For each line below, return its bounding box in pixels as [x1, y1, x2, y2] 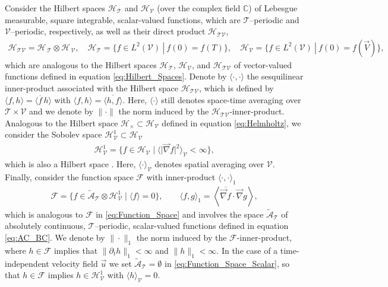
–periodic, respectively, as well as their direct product [10, 25, 206, 37]
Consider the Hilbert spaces [5, 2, 106, 14]
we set [109, 257, 132, 269]
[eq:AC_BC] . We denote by [5, 231, 105, 244]
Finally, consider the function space [5, 170, 134, 183]
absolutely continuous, [5, 219, 86, 232]
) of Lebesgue [248, 2, 298, 14]
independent [5, 257, 49, 269]
